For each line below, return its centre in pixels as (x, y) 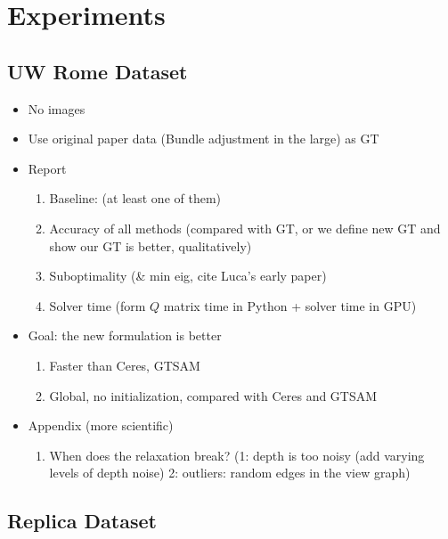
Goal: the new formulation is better (125, 335)
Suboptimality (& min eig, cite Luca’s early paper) (188, 276)
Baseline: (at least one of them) (135, 198)
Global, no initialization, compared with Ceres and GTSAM (213, 395)
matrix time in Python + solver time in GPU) (290, 305)
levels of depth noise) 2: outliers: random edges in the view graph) (230, 473)
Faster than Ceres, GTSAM (125, 365)
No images (57, 108)
